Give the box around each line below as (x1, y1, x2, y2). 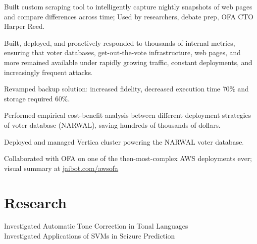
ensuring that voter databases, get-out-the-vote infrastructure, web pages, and (4, 47, 241, 58)
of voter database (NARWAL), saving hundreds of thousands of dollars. (4, 119, 221, 130)
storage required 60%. (4, 93, 70, 103)
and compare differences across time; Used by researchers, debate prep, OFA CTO (4, 11, 254, 21)
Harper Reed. (4, 21, 45, 31)
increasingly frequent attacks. (4, 67, 93, 77)
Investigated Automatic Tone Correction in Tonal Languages (4, 221, 188, 231)
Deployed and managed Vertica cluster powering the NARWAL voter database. (4, 136, 244, 147)
